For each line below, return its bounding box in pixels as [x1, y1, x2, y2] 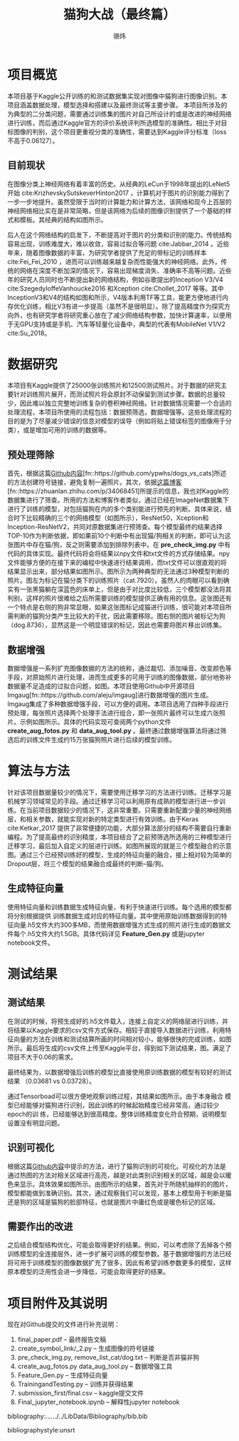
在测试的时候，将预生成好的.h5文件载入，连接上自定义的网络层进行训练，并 [7, 1017, 229, 1025]
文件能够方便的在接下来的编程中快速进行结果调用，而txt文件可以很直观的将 [7, 558, 228, 567]
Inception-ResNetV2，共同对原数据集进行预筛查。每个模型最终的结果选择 [7, 523, 223, 531]
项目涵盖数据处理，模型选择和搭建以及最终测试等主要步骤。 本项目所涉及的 [7, 101, 228, 109]
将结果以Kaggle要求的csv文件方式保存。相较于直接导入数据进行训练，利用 [7, 1025, 225, 1034]
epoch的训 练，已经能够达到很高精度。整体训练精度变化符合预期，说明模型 [7, 1110, 228, 1118]
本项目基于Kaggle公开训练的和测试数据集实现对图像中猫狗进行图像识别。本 [7, 91, 228, 100]
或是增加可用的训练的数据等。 [22, 426, 110, 434]
